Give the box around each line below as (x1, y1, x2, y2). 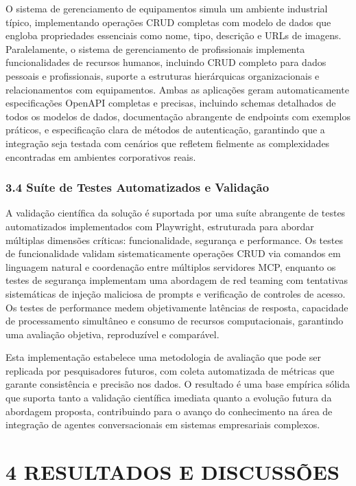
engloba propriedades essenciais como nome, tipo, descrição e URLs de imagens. (5, 28, 342, 43)
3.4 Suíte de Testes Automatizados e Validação (5, 179, 270, 196)
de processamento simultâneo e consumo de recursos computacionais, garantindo (5, 313, 344, 328)
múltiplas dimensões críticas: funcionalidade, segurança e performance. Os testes (5, 232, 343, 247)
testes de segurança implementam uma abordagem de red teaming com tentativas (5, 273, 348, 287)
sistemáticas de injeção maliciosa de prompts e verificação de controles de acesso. (5, 286, 346, 300)
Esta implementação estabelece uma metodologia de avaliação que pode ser (5, 350, 322, 364)
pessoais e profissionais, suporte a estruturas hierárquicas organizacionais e (5, 68, 320, 82)
